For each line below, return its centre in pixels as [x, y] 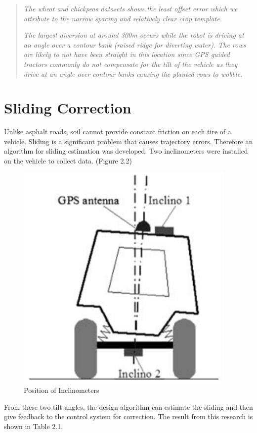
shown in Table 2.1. [34, 426]
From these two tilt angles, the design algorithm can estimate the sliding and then [128, 406]
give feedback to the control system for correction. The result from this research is [128, 416]
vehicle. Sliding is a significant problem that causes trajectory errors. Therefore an [128, 141]
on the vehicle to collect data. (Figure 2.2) [68, 161]
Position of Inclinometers [62, 390]
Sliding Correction [68, 108]
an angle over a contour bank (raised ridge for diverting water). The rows [135, 44]
